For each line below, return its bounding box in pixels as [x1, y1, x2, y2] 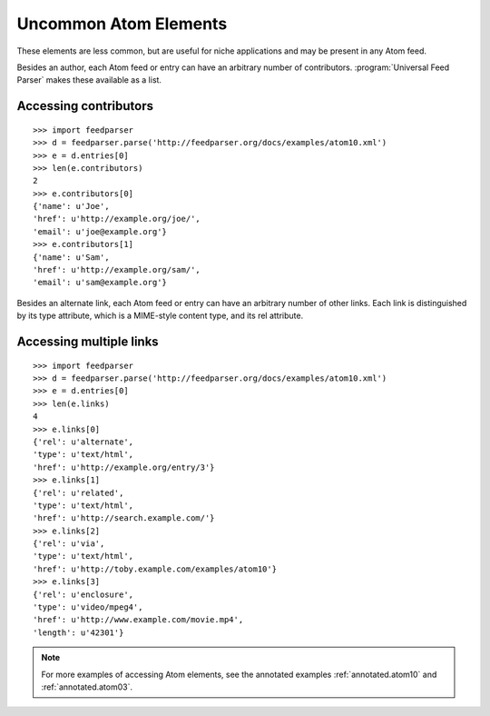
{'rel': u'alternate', [33, 436, 134, 447]
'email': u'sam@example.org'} [33, 277, 168, 288]
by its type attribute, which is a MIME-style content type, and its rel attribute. [16, 310, 304, 322]
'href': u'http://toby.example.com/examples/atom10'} [33, 563, 277, 574]
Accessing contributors [16, 98, 154, 114]
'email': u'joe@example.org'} [33, 226, 168, 236]
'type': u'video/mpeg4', [33, 602, 143, 612]
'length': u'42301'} [33, 627, 124, 638]
